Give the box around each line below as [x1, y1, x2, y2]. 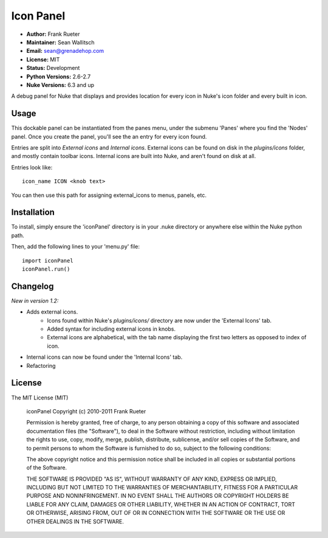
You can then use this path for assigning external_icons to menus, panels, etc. [11, 191, 207, 199]
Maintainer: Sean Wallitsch [26, 38, 95, 46]
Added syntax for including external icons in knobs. [47, 325, 176, 333]
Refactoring [26, 362, 56, 369]
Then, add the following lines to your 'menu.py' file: [11, 243, 140, 250]
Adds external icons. [26, 308, 78, 316]
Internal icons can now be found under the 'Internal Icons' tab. [26, 353, 183, 361]
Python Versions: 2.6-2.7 [26, 73, 91, 80]
